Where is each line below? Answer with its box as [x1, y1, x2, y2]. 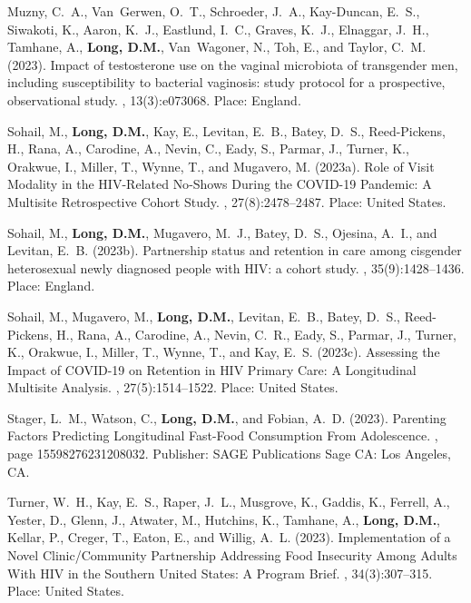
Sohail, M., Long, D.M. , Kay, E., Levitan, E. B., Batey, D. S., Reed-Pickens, [7, 121, 446, 140]
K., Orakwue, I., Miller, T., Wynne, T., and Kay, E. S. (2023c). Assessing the [7, 342, 440, 361]
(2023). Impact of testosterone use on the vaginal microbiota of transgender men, [7, 54, 458, 74]
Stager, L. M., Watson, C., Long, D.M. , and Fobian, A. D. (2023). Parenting [7, 408, 446, 427]
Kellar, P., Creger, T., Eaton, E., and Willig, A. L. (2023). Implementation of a [7, 528, 451, 547]
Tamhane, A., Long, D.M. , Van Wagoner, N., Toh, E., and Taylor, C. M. [7, 37, 427, 56]
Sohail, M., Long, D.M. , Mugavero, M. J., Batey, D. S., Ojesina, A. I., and [7, 222, 437, 242]
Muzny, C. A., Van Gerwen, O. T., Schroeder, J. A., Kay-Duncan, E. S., [7, 2, 420, 20]
